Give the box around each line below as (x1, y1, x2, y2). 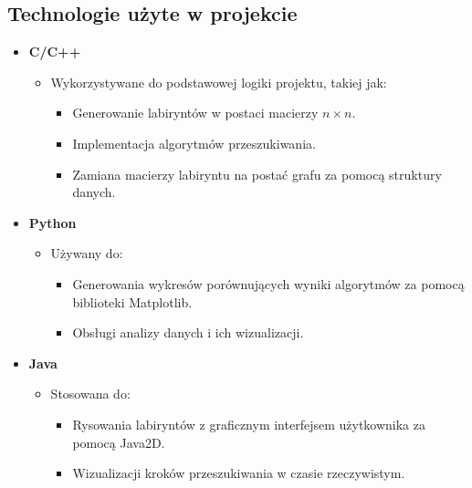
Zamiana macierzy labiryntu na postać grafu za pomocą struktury (72, 164, 442, 183)
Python (28, 213, 77, 232)
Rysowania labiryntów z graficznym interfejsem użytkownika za (72, 414, 425, 433)
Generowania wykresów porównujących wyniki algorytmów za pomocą (72, 274, 465, 293)
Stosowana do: (50, 384, 131, 403)
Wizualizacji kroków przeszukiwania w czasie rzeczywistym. (72, 463, 405, 483)
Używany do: (50, 244, 123, 263)
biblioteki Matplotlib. (72, 292, 193, 311)
